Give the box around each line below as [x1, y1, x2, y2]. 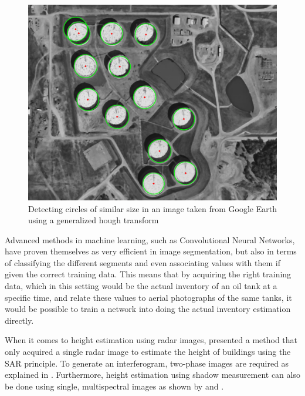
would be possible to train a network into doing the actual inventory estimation [5, 303, 291, 315]
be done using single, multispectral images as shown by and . [5, 380, 224, 392]
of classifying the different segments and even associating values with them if [5, 256, 280, 269]
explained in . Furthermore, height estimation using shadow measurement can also [5, 368, 300, 381]
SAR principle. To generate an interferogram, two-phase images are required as [5, 357, 289, 369]
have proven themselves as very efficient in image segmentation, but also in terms [5, 245, 297, 257]
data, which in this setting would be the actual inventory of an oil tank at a [5, 280, 277, 292]
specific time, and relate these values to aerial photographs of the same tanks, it [5, 291, 292, 303]
